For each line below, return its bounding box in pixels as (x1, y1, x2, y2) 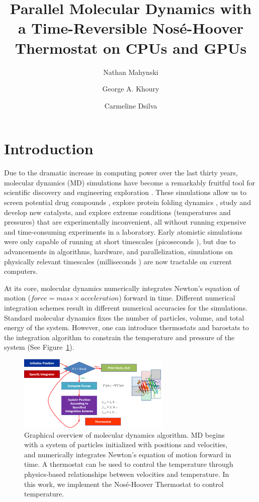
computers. (4, 266, 38, 276)
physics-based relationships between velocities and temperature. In (24, 469, 229, 479)
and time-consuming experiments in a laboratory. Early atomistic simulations (4, 226, 242, 237)
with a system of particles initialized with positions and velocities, (24, 439, 228, 450)
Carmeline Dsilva (104, 100, 157, 111)
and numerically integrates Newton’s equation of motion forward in (24, 449, 231, 459)
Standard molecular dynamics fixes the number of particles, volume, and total (4, 312, 244, 323)
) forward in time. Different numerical (119, 292, 235, 303)
